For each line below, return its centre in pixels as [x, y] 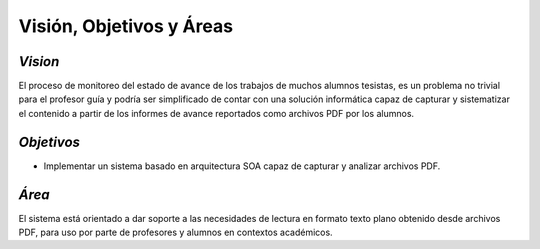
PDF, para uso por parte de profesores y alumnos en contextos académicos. [176, 232]
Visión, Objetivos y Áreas [126, 26]
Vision [39, 61]
